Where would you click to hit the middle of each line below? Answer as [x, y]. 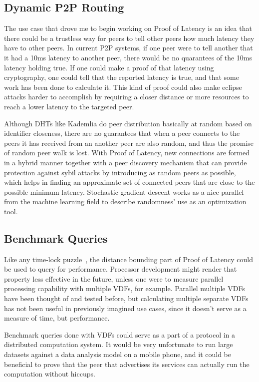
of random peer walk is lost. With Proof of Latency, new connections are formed [127, 153]
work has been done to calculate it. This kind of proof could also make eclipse [123, 87]
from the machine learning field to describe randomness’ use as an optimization [125, 201]
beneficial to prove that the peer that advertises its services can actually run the [127, 364]
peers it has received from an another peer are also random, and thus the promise [129, 143]
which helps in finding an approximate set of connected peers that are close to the [129, 182]
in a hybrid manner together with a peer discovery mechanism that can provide [126, 162]
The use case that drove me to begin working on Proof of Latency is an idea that [128, 28]
